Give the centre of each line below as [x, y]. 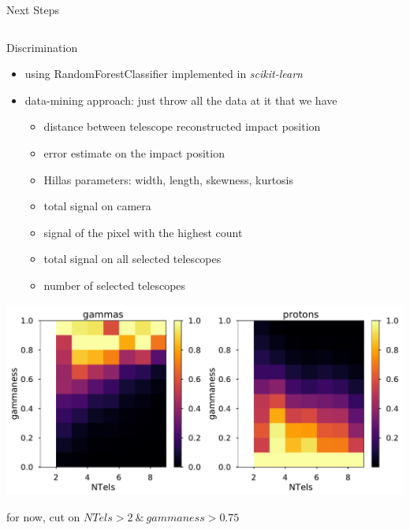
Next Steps [33, 9]
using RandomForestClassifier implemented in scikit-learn [164, 74]
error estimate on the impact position [134, 152]
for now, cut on [43, 516]
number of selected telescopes [115, 285]
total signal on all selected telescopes [132, 259]
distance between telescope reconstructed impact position [182, 126]
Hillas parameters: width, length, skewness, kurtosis [169, 179]
